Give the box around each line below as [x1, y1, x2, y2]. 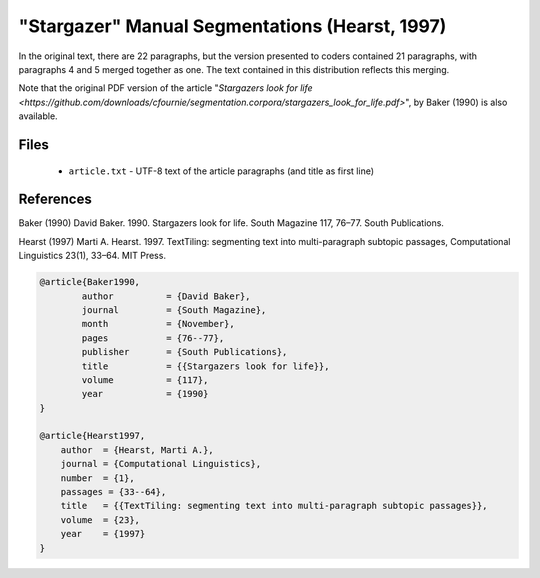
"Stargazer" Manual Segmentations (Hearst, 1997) [18, 15, 447, 37]
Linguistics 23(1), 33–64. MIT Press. [18, 250, 167, 262]
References [18, 191, 92, 208]
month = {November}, [81, 318, 235, 330]
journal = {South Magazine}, [81, 304, 267, 315]
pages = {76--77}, [81, 332, 225, 344]
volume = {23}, [60, 514, 140, 525]
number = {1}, [60, 472, 135, 484]
